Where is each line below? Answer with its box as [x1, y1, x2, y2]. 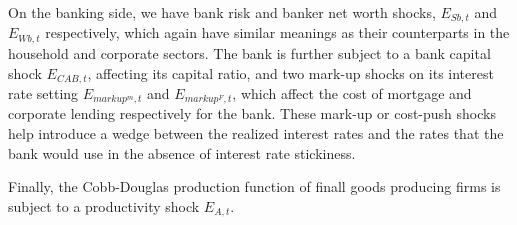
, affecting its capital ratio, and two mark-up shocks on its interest [87, 62, 494, 83]
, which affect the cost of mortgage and [232, 82, 472, 103]
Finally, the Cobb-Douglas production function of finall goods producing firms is [8, 176, 501, 197]
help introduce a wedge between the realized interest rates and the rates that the [8, 123, 504, 143]
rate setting [8, 82, 79, 103]
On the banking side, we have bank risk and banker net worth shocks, [8, 2, 436, 22]
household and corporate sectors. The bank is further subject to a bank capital [8, 42, 491, 63]
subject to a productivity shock [8, 195, 200, 216]
